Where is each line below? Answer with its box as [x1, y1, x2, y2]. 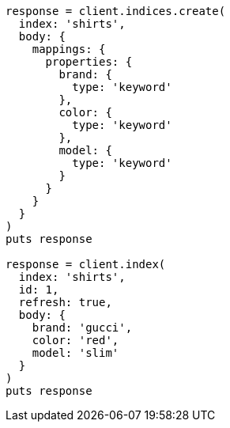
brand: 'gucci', [32, 321, 133, 334]
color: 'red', [32, 334, 119, 347]
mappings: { [32, 43, 106, 55]
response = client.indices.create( [6, 5, 226, 17]
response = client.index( [6, 258, 166, 271]
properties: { [45, 55, 133, 68]
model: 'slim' [32, 347, 119, 359]
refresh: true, [18, 296, 112, 309]
